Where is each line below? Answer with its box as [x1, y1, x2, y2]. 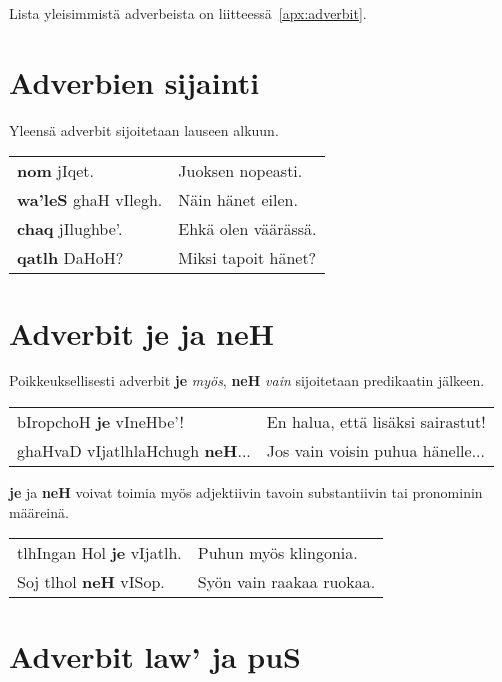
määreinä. [9, 501, 69, 522]
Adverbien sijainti [9, 61, 260, 102]
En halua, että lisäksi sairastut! [266, 410, 486, 434]
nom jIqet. [17, 159, 94, 183]
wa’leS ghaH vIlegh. [17, 188, 163, 212]
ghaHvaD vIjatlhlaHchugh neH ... [17, 439, 251, 463]
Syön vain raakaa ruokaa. [197, 570, 376, 594]
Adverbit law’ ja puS [9, 636, 302, 677]
